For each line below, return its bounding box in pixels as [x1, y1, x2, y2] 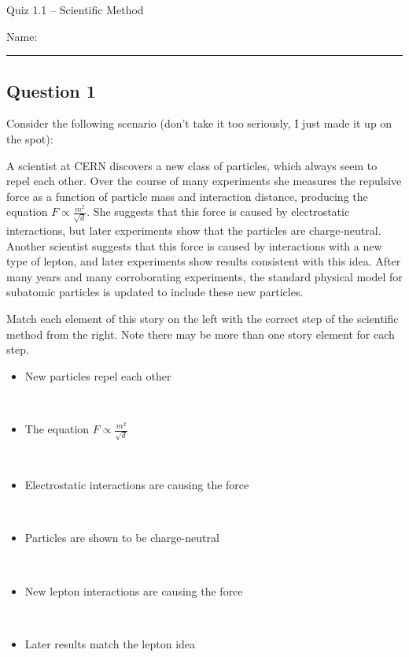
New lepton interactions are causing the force [24, 582, 243, 599]
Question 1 [6, 78, 96, 102]
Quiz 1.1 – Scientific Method [6, 2, 144, 17]
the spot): [6, 130, 53, 147]
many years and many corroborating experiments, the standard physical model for [6, 268, 403, 284]
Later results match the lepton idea [24, 635, 196, 651]
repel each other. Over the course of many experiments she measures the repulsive [6, 173, 402, 189]
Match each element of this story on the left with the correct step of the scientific [6, 310, 399, 327]
